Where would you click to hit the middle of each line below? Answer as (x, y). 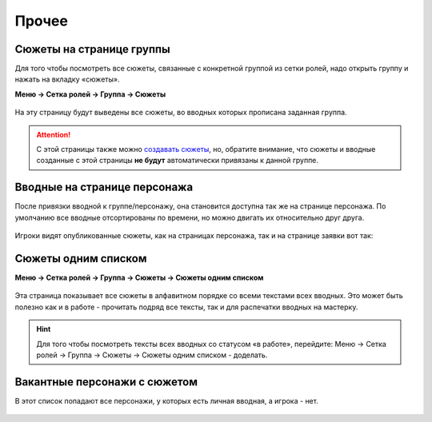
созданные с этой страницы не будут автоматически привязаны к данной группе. (178, 161)
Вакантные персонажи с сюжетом (106, 382)
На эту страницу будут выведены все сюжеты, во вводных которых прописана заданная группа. (181, 113)
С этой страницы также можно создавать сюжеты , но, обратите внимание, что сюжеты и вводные (206, 149)
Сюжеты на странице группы (93, 49)
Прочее (41, 21)
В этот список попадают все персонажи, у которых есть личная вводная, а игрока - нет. (167, 400)
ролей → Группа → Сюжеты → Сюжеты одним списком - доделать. (152, 355)
